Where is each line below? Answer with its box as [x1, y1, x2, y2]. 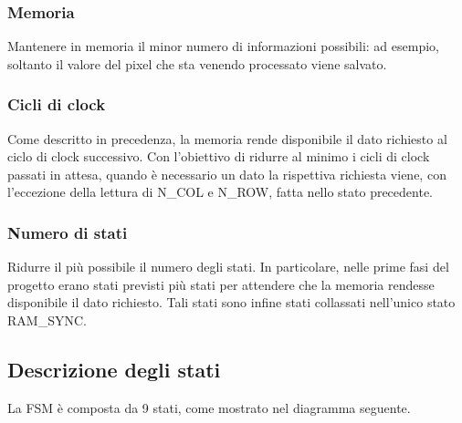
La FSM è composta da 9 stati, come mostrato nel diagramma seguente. [7, 397, 411, 417]
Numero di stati [7, 221, 128, 243]
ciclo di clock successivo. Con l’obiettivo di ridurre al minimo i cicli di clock [7, 147, 430, 166]
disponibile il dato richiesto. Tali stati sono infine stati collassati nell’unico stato [7, 293, 456, 312]
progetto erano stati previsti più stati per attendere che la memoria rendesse [7, 274, 435, 294]
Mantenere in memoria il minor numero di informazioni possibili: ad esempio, [7, 36, 439, 56]
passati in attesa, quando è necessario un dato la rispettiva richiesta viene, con [7, 164, 446, 183]
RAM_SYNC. [7, 311, 87, 329]
